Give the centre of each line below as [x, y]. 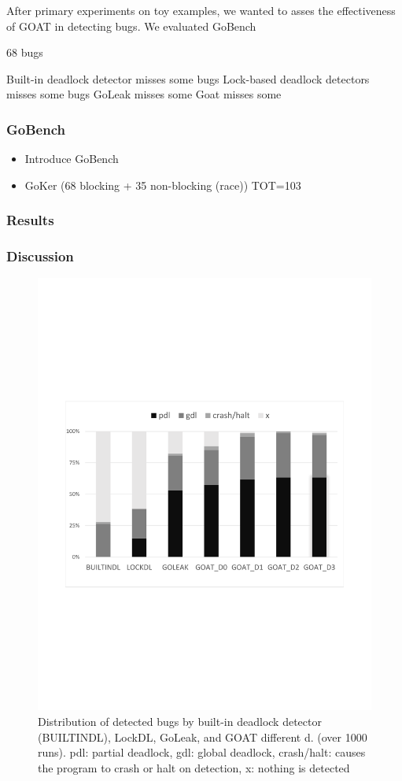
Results [30, 220]
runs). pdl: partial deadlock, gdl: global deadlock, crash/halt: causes [202, 752]
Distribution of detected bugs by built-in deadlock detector [180, 721]
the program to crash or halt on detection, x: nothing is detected [194, 767]
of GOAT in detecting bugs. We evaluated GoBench [131, 26]
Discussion [40, 256]
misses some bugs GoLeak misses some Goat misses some [144, 94]
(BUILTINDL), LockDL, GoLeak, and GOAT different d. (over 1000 [203, 737]
